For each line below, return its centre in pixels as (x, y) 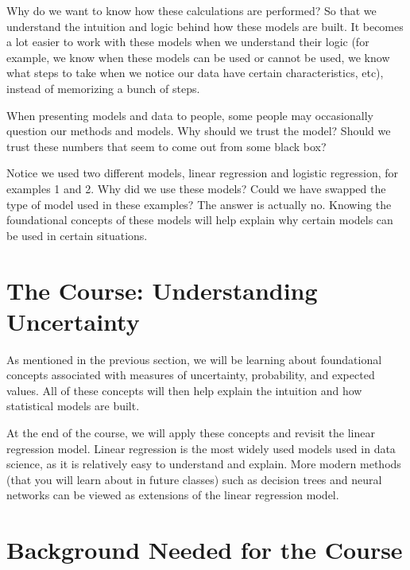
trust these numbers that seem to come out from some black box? (166, 146)
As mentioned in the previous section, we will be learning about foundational (194, 359)
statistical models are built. (73, 406)
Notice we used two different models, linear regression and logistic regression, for (203, 173)
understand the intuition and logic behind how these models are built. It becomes (205, 26)
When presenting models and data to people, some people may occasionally (190, 115)
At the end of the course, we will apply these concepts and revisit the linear (191, 432)
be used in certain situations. (77, 235)
